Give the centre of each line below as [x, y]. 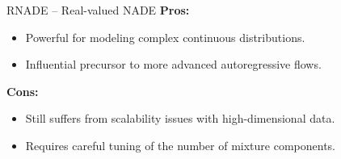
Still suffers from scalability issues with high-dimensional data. [180, 118]
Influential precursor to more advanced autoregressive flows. [173, 64]
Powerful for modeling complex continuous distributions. [165, 37]
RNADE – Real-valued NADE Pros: [98, 10]
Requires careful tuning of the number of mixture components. [180, 145]
